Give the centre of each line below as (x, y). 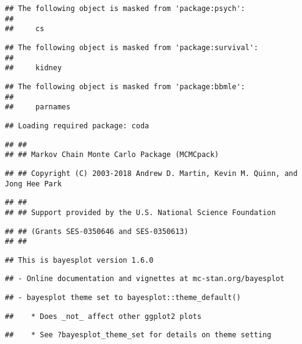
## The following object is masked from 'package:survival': (132, 47)
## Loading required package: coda (77, 126)
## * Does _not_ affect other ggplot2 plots (103, 316)
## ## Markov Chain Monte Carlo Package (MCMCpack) (112, 155)
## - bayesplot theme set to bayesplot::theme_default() (123, 298)
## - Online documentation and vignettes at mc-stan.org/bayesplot (145, 279)
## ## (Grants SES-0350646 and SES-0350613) (97, 231)
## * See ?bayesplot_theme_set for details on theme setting (138, 335)
